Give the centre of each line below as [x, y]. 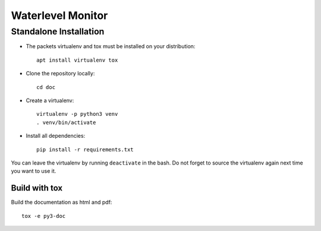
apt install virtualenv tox [77, 60]
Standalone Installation [58, 31]
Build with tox [37, 188]
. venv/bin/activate [66, 122]
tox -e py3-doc [44, 216]
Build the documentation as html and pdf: [62, 202]
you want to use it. [34, 171]
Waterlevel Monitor [59, 15]
